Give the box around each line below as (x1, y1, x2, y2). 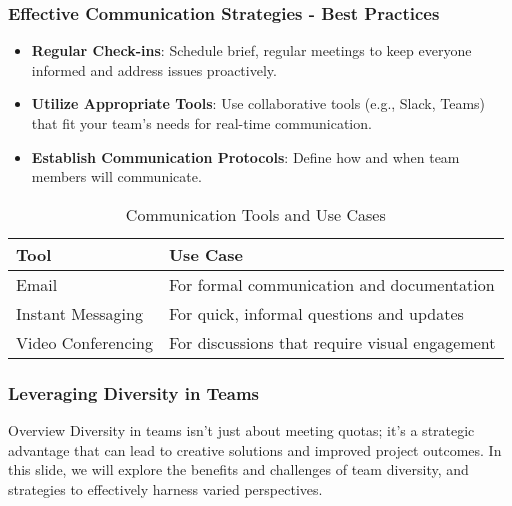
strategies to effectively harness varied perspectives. (8, 478, 323, 499)
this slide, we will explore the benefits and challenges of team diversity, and (8, 459, 469, 480)
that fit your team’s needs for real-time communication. (31, 113, 372, 133)
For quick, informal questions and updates (168, 301, 464, 325)
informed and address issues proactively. (31, 59, 277, 80)
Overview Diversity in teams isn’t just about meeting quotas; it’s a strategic (8, 420, 475, 440)
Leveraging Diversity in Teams (8, 380, 259, 405)
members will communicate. (31, 166, 202, 187)
